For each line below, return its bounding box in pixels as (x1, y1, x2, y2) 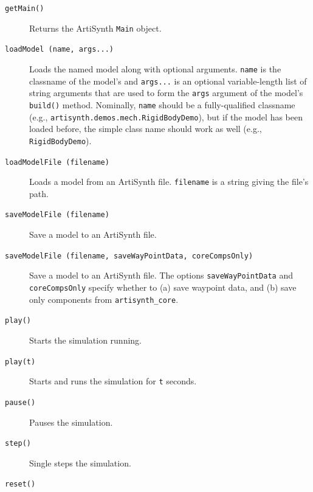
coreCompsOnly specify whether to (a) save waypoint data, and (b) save (29, 281, 297, 294)
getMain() (5, 4, 44, 13)
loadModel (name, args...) (5, 45, 114, 54)
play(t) (5, 357, 36, 366)
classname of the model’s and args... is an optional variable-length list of (29, 74, 307, 87)
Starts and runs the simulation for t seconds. (29, 375, 197, 387)
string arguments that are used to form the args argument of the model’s (29, 86, 303, 99)
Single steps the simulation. (29, 456, 131, 469)
